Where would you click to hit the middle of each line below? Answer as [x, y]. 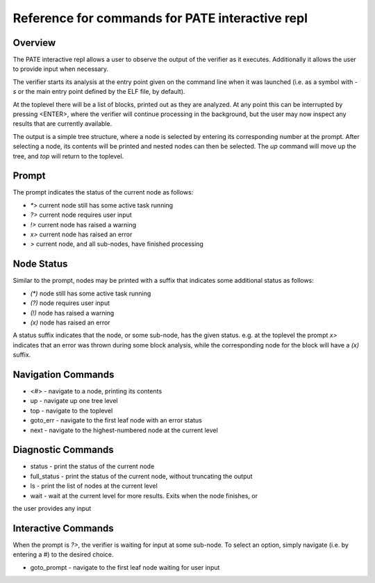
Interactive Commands [63, 528]
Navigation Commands [64, 374]
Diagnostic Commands [63, 450]
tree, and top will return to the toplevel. [68, 156]
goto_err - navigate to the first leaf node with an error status [116, 420]
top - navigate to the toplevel [72, 411]
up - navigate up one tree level [74, 401]
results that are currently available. [62, 124]
